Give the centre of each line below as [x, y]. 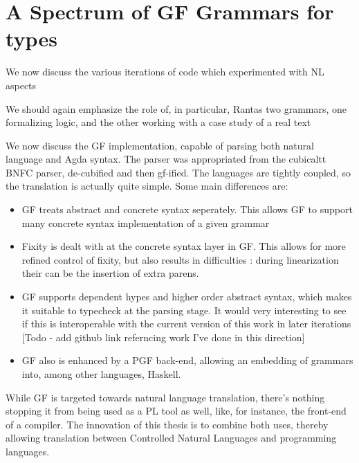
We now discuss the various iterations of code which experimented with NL [165, 72]
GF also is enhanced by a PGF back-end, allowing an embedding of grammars [187, 360]
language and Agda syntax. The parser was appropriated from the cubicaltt [166, 159]
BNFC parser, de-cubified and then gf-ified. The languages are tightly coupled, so [178, 172]
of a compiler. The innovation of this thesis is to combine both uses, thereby [167, 424]
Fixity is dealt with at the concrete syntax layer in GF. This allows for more [184, 246]
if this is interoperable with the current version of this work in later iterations [186, 324]
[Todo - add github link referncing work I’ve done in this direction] [163, 337]
